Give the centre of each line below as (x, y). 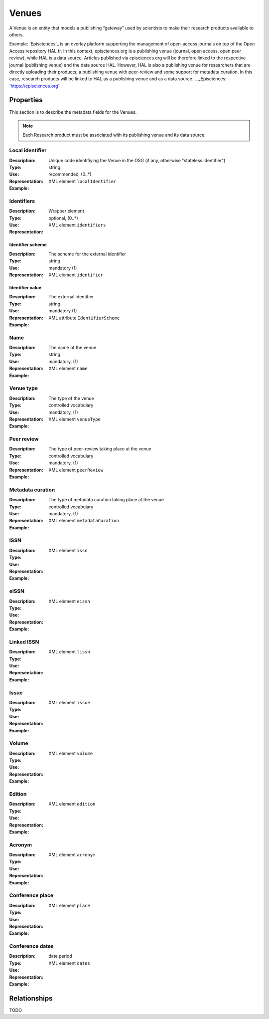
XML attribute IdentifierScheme (84, 318)
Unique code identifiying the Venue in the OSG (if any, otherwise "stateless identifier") (137, 160)
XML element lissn (69, 652)
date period (60, 956)
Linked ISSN (24, 642)
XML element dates (69, 963)
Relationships (31, 998)
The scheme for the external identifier (87, 254)
